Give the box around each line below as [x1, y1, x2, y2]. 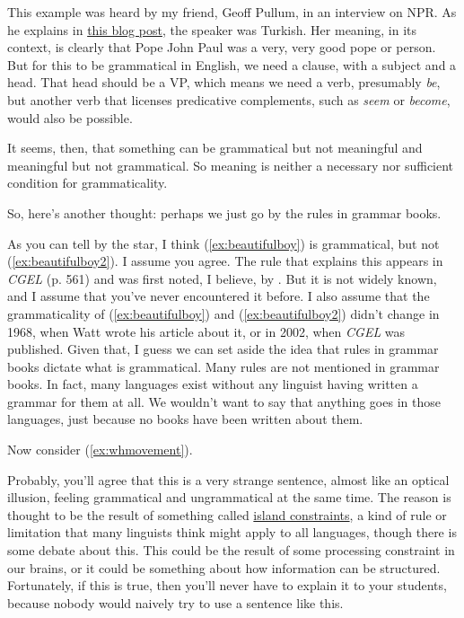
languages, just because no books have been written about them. [7, 410, 363, 428]
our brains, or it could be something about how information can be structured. [7, 558, 441, 577]
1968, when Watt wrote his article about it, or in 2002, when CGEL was [7, 322, 406, 340]
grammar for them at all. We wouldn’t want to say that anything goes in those [7, 392, 441, 411]
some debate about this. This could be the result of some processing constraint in [7, 541, 455, 560]
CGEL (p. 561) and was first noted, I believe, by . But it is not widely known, [7, 269, 437, 287]
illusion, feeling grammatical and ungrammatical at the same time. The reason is [7, 488, 451, 507]
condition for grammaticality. [7, 173, 168, 192]
